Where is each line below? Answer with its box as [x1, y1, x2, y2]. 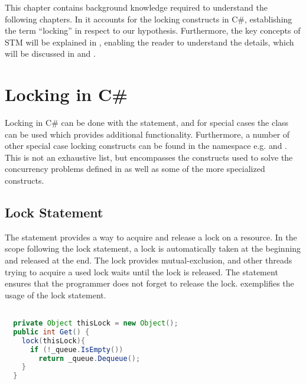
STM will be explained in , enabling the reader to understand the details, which [5, 35, 294, 48]
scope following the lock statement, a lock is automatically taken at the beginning [5, 242, 301, 255]
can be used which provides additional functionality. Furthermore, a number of [5, 128, 290, 140]
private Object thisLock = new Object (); [13, 319, 178, 328]
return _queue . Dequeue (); [38, 354, 141, 363]
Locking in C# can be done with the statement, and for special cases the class [5, 116, 289, 129]
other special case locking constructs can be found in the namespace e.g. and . [5, 139, 287, 152]
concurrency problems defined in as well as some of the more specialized [5, 162, 265, 175]
